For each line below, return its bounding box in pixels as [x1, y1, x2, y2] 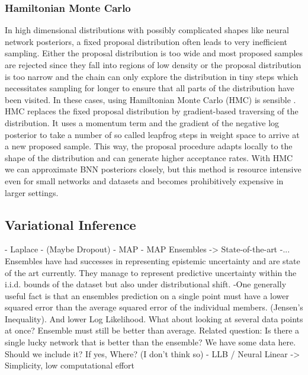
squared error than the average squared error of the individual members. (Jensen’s [5, 301, 303, 313]
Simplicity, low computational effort [5, 359, 135, 371]
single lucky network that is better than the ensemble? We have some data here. [5, 336, 296, 348]
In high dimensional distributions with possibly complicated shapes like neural [5, 24, 289, 36]
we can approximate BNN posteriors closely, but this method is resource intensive [5, 163, 301, 175]
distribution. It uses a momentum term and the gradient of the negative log [5, 116, 280, 129]
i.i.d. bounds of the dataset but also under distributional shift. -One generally [5, 278, 287, 290]
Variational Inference [5, 215, 136, 233]
